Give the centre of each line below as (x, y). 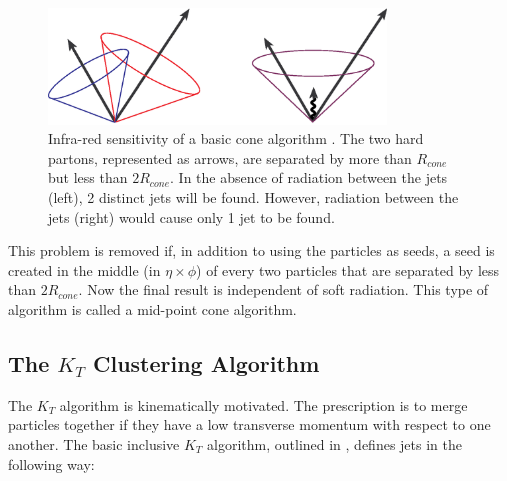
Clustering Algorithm (206, 362)
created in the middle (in (84, 269)
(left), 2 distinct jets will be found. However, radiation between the (253, 196)
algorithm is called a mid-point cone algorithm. (152, 308)
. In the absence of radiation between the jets (309, 177)
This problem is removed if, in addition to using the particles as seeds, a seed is (251, 250)
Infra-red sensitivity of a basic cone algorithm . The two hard (236, 138)
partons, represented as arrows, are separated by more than (230, 157)
